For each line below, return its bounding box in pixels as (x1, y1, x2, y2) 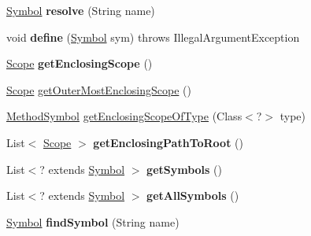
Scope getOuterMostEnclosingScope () (6, 81, 191, 98)
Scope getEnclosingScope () (6, 55, 153, 72)
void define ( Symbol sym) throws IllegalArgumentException (6, 28, 300, 45)
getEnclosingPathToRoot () (93, 134, 243, 150)
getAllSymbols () (146, 187, 239, 204)
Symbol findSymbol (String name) (6, 213, 180, 230)
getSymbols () (146, 160, 223, 177)
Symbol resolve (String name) (6, 2, 155, 18)
